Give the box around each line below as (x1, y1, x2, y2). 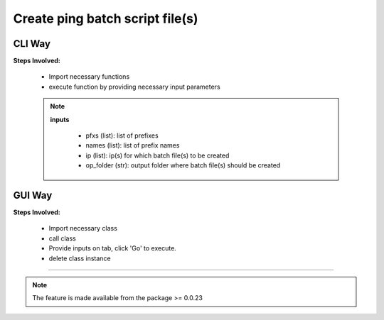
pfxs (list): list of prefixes (85, 131, 159, 140)
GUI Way (13, 189, 53, 202)
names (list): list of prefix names (85, 141, 180, 150)
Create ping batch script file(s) (13, 11, 198, 26)
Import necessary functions (48, 72, 130, 81)
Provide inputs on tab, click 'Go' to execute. (48, 244, 177, 253)
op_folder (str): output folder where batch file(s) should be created (85, 161, 281, 170)
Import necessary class (48, 224, 117, 233)
